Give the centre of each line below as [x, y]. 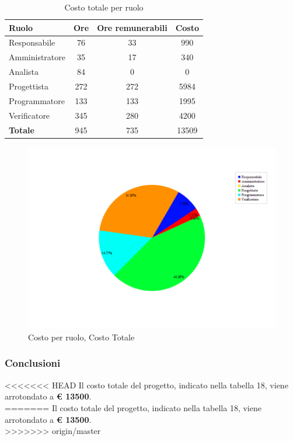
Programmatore [37, 100]
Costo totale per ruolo [104, 7]
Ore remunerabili [132, 27]
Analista [24, 72]
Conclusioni [33, 363]
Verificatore [29, 115]
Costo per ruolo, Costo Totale [81, 337]
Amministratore [37, 57]
